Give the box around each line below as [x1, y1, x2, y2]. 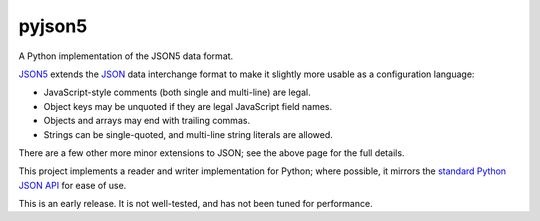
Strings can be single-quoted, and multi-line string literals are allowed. [43, 128, 334, 140]
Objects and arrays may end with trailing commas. [43, 115, 250, 127]
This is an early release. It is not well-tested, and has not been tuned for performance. [18, 198, 374, 210]
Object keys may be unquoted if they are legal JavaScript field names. [43, 100, 333, 112]
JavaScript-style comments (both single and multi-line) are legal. [43, 86, 311, 99]
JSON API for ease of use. [18, 179, 127, 191]
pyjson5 [18, 15, 88, 37]
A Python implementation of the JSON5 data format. [18, 50, 234, 62]
